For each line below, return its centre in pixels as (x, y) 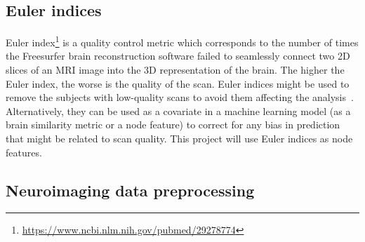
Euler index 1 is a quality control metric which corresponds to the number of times (182, 41)
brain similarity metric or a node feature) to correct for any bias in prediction (173, 125)
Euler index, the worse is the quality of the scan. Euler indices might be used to (178, 83)
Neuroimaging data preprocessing (130, 190)
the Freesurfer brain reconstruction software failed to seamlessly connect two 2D (178, 56)
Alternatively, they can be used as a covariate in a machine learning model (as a (178, 110)
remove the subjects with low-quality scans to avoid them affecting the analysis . (180, 97)
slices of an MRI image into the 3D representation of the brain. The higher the (175, 70)
